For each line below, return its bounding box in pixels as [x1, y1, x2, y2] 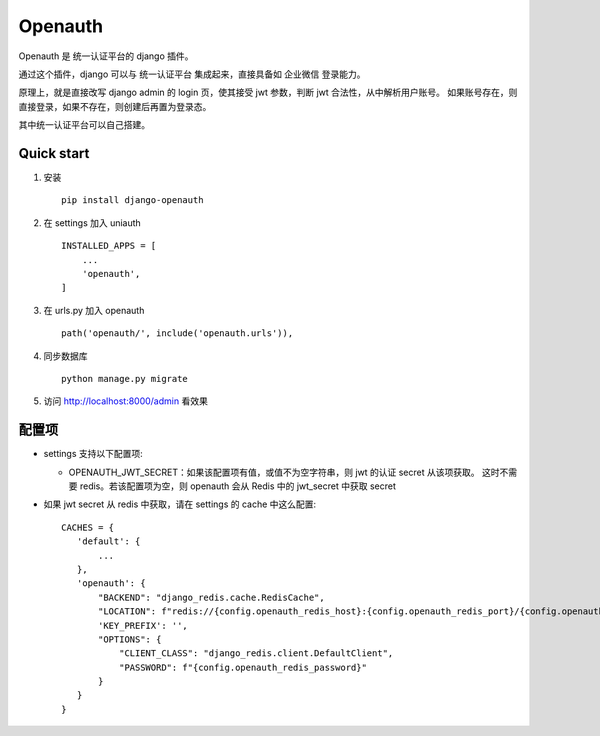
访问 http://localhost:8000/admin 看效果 [43, 395, 209, 407]
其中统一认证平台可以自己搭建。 [18, 119, 150, 131]
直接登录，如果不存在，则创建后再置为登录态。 [18, 100, 212, 112]
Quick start [18, 145, 90, 162]
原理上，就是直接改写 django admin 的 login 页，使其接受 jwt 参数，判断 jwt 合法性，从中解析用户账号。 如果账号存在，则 [18, 86, 518, 99]
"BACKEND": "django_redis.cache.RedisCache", [98, 591, 325, 603]
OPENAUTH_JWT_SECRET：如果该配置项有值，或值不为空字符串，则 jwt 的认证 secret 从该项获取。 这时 [68, 466, 500, 478]
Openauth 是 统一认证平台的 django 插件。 [18, 50, 194, 62]
